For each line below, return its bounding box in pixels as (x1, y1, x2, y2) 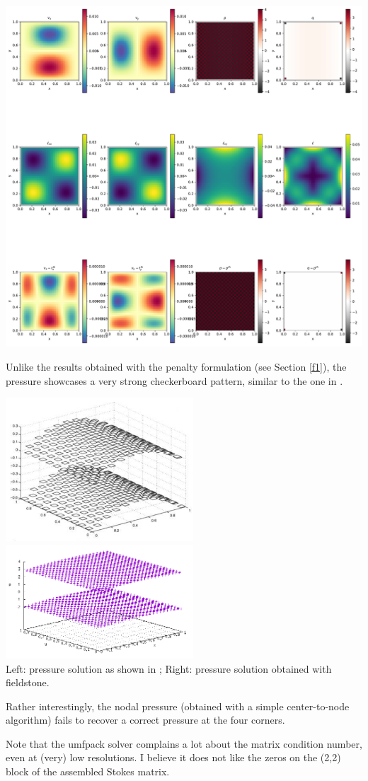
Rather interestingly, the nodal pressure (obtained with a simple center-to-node (6, 698, 350, 713)
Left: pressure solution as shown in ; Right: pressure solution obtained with (6, 661, 332, 676)
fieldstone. (6, 675, 50, 690)
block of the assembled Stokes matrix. (6, 764, 170, 779)
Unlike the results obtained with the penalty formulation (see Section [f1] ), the (6, 359, 347, 374)
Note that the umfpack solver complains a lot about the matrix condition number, (6, 736, 362, 751)
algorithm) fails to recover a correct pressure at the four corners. (6, 712, 285, 727)
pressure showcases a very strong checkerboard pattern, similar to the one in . (6, 373, 343, 388)
